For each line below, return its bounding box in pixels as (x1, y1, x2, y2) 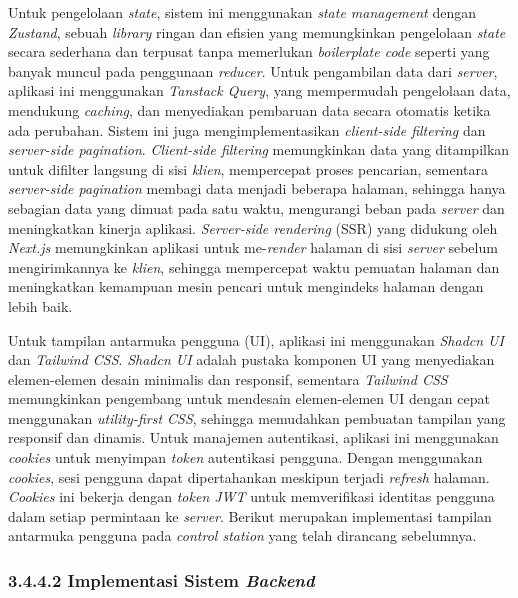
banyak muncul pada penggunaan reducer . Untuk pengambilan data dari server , (8, 60, 498, 81)
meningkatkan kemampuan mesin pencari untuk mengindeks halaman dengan (8, 276, 484, 297)
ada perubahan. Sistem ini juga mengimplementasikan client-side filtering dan (8, 119, 486, 140)
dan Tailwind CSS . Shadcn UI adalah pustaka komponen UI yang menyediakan (8, 349, 495, 370)
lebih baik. (8, 295, 73, 316)
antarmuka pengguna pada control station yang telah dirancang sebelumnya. (8, 525, 477, 546)
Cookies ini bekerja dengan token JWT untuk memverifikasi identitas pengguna (8, 486, 495, 507)
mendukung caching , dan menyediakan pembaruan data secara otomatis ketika (8, 99, 491, 120)
